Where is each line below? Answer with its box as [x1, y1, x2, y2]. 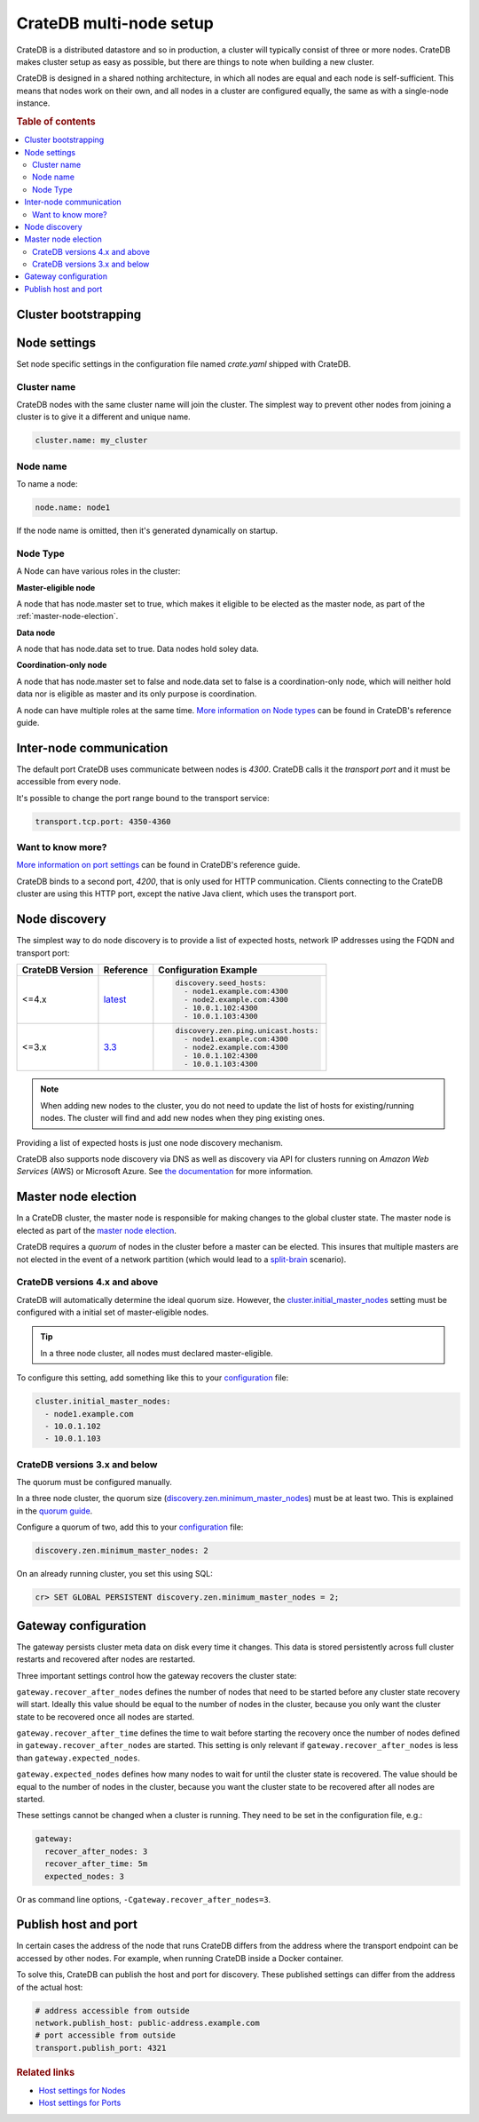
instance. [16, 98, 51, 108]
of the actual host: [16, 1982, 83, 1992]
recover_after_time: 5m [44, 1859, 148, 1869]
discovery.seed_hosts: [175, 978, 267, 988]
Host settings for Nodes [38, 2086, 126, 2096]
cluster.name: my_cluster [35, 435, 148, 446]
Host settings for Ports [38, 2097, 122, 2109]
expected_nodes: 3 [44, 1871, 124, 1881]
